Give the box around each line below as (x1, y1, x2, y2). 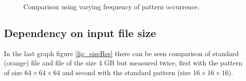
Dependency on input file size (4, 25, 156, 40)
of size (4, 67, 22, 77)
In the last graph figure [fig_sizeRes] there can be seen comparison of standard (4, 48, 239, 58)
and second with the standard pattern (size (62, 67, 191, 77)
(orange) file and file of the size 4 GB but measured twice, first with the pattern (4, 58, 243, 68)
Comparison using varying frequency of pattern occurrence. (23, 1, 200, 11)
